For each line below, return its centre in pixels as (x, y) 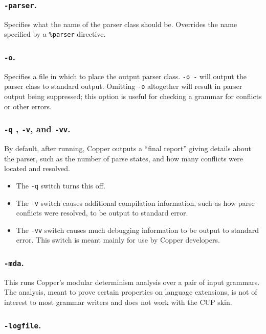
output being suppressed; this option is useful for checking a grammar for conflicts (133, 96)
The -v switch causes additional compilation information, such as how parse (135, 202)
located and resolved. (37, 168)
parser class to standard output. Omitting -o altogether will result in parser (123, 86)
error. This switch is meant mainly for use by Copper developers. (118, 240)
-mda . (14, 262)
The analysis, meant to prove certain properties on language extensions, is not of (131, 292)
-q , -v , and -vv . (37, 129)
